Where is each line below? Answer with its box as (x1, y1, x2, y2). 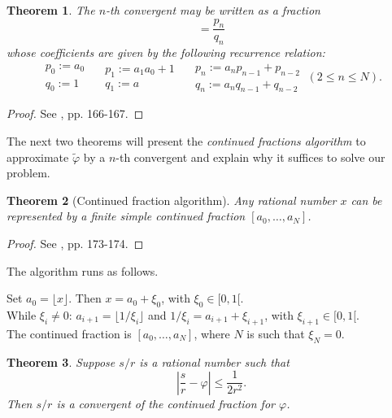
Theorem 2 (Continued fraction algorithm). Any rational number (7, 191, 337, 208)
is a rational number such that (139, 353, 290, 370)
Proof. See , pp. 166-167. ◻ (7, 105, 144, 122)
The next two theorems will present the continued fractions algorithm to (7, 133, 366, 150)
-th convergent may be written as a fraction (106, 2, 320, 18)
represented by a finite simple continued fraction (7, 207, 246, 224)
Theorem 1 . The (7, 2, 95, 18)
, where (194, 324, 230, 342)
